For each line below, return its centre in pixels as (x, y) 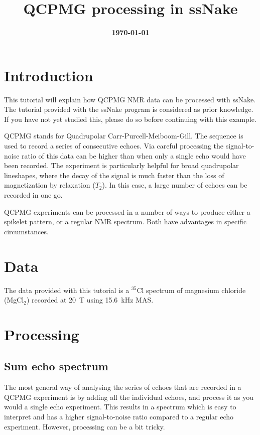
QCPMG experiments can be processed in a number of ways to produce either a (127, 211)
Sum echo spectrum (56, 366)
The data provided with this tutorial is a (67, 290)
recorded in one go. (33, 195)
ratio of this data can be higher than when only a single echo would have (134, 155)
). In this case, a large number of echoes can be (175, 185)
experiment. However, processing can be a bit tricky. (85, 426)
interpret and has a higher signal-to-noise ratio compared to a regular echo (119, 417)
